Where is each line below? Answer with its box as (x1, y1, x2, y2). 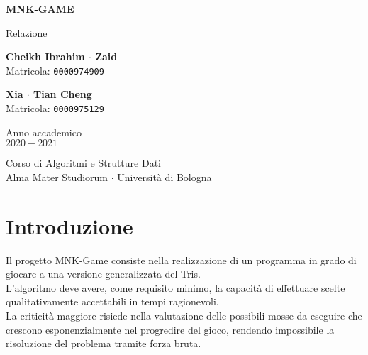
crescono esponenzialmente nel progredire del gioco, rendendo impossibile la (6, 322, 335, 337)
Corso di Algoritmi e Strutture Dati (6, 155, 162, 170)
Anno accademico (6, 124, 82, 139)
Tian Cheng (33, 87, 92, 102)
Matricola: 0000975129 (6, 101, 104, 116)
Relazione (6, 25, 48, 40)
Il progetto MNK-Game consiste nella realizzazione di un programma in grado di (6, 252, 357, 267)
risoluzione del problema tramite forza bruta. (6, 336, 201, 351)
